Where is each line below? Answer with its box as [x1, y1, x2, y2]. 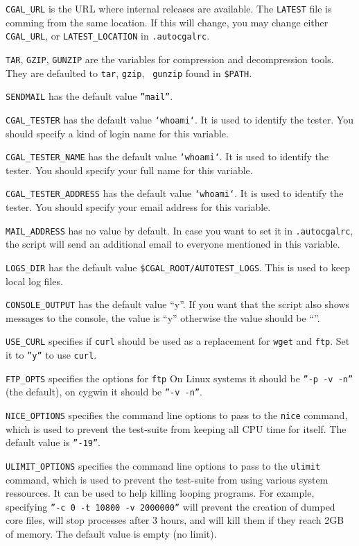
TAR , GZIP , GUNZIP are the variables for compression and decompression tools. [6, 51, 334, 66]
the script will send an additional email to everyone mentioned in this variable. [6, 237, 340, 251]
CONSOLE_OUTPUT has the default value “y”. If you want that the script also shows [6, 297, 350, 312]
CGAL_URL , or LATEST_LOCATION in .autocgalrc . [6, 28, 210, 43]
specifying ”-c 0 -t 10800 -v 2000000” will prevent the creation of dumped [6, 499, 335, 513]
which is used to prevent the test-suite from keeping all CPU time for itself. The [6, 421, 347, 436]
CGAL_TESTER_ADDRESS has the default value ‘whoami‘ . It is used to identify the [6, 186, 344, 201]
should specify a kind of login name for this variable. [6, 126, 229, 140]
